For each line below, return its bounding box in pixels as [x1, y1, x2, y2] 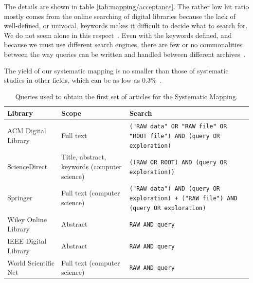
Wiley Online [7, 214, 47, 224]
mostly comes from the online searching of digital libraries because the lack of [4, 11, 235, 21]
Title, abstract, [61, 152, 106, 162]
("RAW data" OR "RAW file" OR [129, 123, 227, 130]
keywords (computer [61, 161, 122, 171]
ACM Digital [7, 125, 46, 136]
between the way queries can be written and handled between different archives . [4, 49, 246, 59]
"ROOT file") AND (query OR [129, 132, 220, 140]
